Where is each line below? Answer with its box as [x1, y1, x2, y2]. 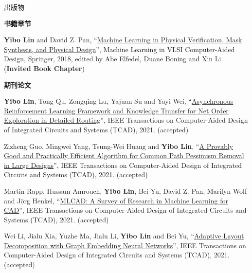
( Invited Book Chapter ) [4, 63, 85, 73]
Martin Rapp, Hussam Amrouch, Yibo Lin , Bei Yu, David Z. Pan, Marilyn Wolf [4, 185, 247, 196]
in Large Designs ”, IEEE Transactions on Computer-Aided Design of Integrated [4, 160, 242, 170]
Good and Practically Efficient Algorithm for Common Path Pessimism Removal [4, 150, 244, 161]
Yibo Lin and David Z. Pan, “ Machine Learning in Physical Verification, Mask [4, 35, 242, 45]
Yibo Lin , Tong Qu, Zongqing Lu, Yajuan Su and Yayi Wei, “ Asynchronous [4, 96, 234, 106]
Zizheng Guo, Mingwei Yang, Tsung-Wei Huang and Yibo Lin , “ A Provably [4, 141, 233, 151]
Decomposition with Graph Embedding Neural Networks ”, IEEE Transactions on [4, 240, 246, 250]
